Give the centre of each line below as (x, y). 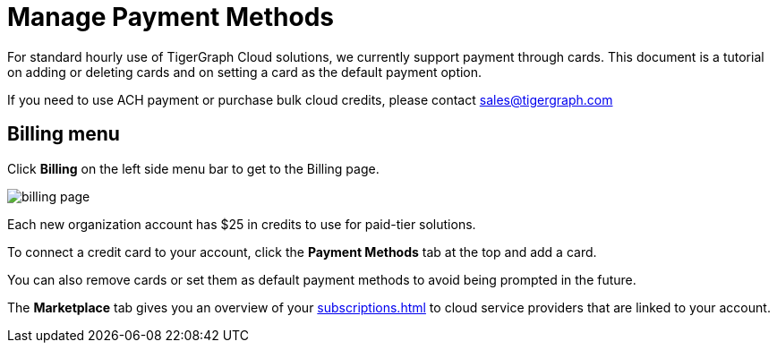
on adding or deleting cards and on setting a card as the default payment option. (245, 72)
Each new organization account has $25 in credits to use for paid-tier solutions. (242, 224)
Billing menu (64, 134)
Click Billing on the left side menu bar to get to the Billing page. (193, 168)
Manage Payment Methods (171, 17)
